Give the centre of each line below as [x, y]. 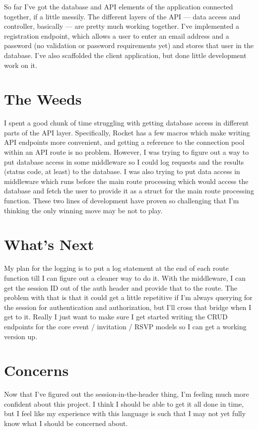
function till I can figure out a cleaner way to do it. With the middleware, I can [125, 277]
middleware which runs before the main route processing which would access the [126, 181]
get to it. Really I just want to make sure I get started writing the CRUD [116, 317]
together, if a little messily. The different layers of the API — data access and [122, 16]
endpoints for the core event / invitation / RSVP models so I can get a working [125, 326]
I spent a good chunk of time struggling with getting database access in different [127, 123]
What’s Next [49, 244]
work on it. [21, 65]
